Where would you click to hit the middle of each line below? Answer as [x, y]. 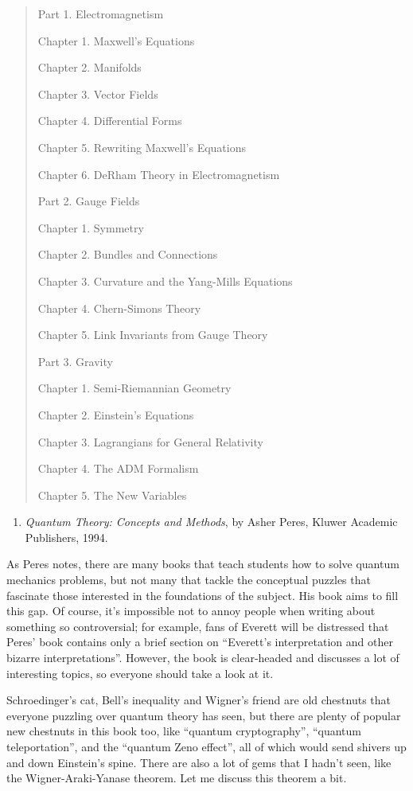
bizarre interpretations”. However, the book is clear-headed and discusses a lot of [203, 658]
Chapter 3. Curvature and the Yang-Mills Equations [165, 281]
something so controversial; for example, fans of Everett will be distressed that [198, 626]
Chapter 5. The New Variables [112, 495]
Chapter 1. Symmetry [91, 227]
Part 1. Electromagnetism [101, 14]
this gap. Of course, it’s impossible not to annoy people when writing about [191, 611]
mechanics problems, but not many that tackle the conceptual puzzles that [189, 580]
